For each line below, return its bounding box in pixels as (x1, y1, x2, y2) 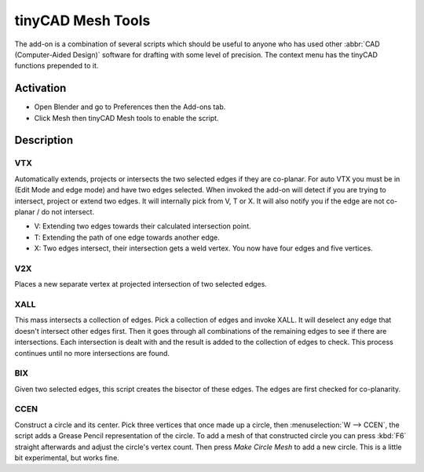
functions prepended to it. (14, 61, 99, 71)
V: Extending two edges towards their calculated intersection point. (34, 221, 251, 231)
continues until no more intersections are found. (14, 348, 170, 357)
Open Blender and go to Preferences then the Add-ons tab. (34, 102, 226, 112)
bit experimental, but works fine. (14, 453, 119, 463)
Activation (14, 82, 67, 95)
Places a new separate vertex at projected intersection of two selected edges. (14, 280, 267, 289)
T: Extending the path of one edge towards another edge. (34, 232, 220, 242)
